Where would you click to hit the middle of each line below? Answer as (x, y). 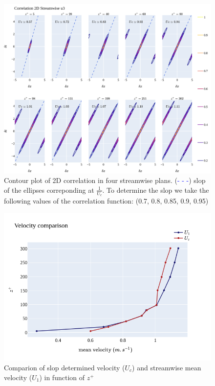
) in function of (62, 377)
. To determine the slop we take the (156, 190)
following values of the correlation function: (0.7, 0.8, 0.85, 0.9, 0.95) (106, 200)
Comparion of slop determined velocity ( (64, 368)
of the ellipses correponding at (49, 190)
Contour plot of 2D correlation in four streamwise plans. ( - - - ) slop (105, 180)
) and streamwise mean (167, 368)
